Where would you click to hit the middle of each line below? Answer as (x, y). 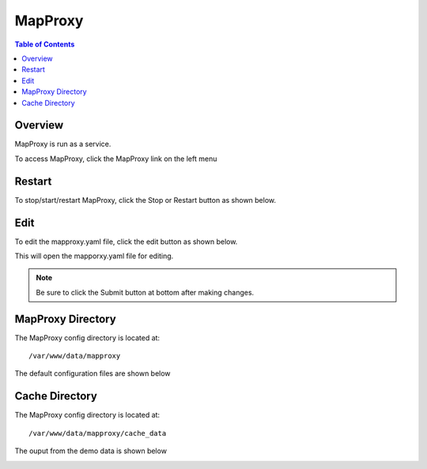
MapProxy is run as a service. (63, 144)
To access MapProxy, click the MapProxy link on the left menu (116, 159)
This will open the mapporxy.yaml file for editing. (94, 256)
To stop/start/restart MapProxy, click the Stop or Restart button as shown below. (145, 200)
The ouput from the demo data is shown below (91, 451)
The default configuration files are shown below (93, 373)
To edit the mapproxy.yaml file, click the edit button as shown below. (126, 242)
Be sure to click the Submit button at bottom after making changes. (145, 292)
